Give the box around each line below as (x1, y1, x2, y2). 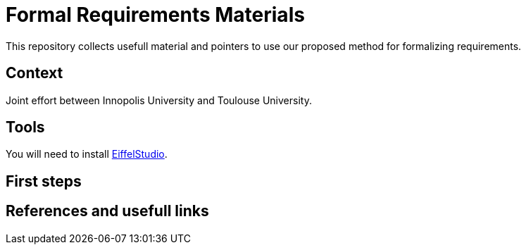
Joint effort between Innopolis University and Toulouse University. (6, 94, 312, 106)
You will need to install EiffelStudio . (6, 148, 168, 161)
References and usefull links (6, 202, 209, 220)
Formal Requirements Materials (6, 3, 305, 27)
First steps (6, 172, 82, 190)
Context (6, 64, 63, 82)
